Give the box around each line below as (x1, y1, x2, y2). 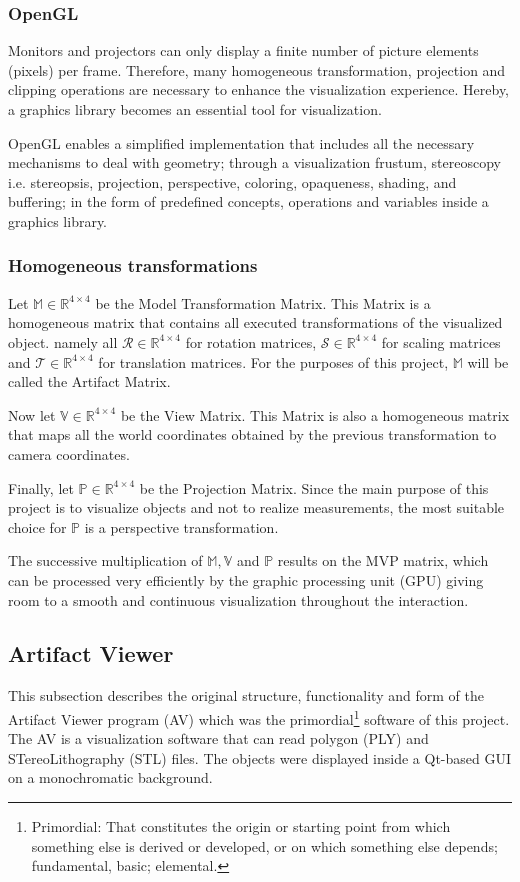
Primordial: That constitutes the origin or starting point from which (31, 815, 451, 836)
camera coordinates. (8, 443, 130, 464)
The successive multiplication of (8, 550, 203, 571)
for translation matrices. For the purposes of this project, (98, 351, 449, 372)
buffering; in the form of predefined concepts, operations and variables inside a (8, 191, 489, 212)
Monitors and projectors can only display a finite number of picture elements (8, 40, 479, 61)
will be (467, 351, 509, 372)
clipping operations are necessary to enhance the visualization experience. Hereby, (8, 79, 510, 100)
